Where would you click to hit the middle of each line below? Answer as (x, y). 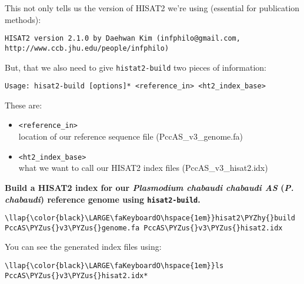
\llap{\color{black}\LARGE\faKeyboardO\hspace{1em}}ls (114, 266)
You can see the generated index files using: (83, 247)
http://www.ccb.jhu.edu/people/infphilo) (87, 48)
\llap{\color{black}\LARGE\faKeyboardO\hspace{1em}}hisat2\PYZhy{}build (150, 218)
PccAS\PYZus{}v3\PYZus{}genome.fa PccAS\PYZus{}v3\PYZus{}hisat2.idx (144, 228)
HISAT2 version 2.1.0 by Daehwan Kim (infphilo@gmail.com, (123, 39)
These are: (24, 105)
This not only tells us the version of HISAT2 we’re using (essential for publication (152, 8)
